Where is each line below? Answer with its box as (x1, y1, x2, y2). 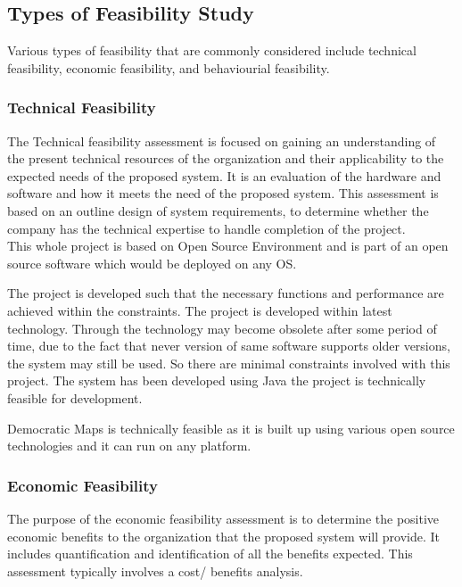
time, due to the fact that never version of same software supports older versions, (7, 336, 450, 355)
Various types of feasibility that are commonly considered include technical (7, 41, 417, 60)
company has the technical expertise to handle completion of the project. (7, 219, 406, 237)
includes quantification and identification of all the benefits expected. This (7, 544, 413, 563)
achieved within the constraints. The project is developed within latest (7, 301, 392, 319)
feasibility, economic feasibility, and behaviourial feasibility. (7, 58, 330, 77)
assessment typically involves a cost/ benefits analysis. (7, 561, 303, 580)
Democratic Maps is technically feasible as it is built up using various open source (7, 418, 455, 437)
